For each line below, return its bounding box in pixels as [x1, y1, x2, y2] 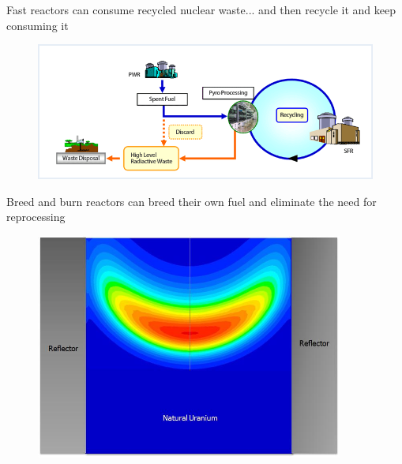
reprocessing [6, 208, 66, 225]
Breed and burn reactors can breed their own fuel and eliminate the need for [6, 193, 377, 209]
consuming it [6, 17, 69, 33]
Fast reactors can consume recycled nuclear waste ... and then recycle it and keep [6, 2, 396, 17]
